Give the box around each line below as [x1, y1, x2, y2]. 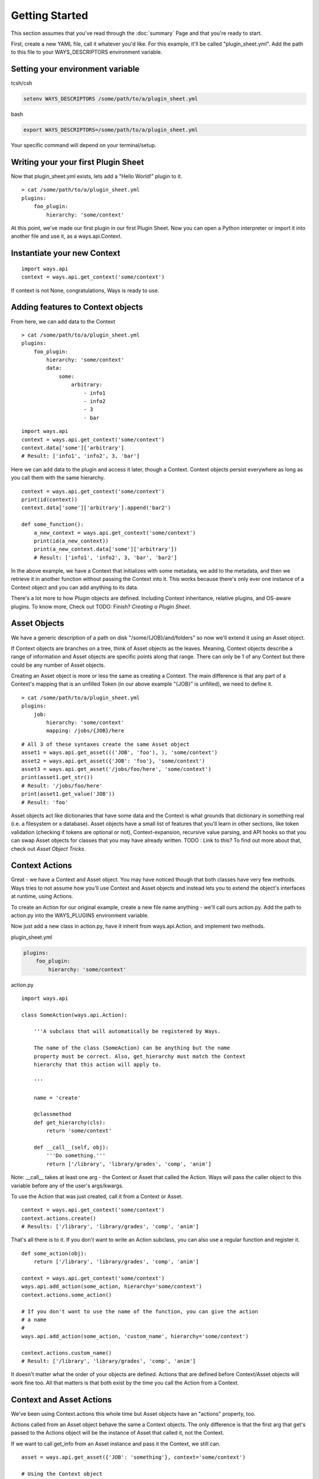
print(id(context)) [21, 496, 78, 503]
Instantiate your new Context [11, 248, 121, 259]
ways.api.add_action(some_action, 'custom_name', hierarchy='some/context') [21, 1333, 249, 1339]
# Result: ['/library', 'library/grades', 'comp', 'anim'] [21, 1358, 196, 1364]
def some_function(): [21, 521, 84, 528]
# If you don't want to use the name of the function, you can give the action [21, 1308, 258, 1315]
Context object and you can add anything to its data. [11, 583, 139, 591]
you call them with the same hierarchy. [11, 474, 105, 482]
